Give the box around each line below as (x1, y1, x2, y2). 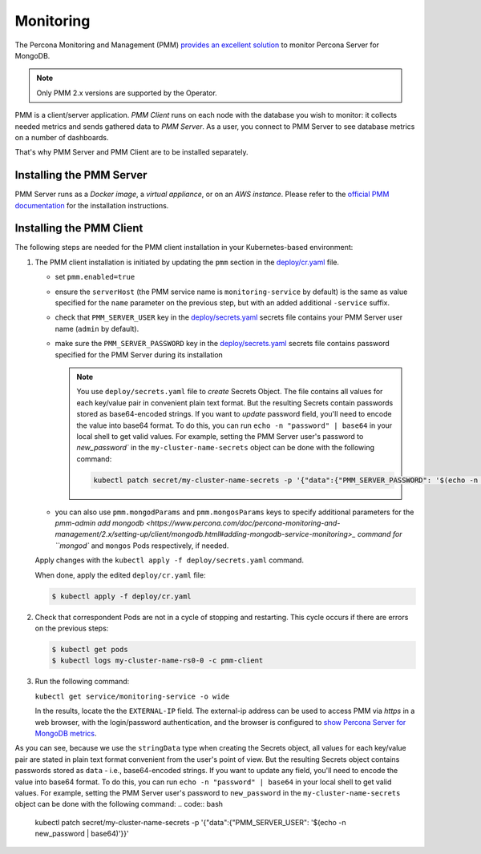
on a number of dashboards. (14, 132, 109, 142)
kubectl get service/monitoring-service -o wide (34, 691, 230, 701)
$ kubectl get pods (51, 645, 128, 654)
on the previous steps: (34, 623, 109, 633)
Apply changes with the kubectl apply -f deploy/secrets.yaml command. (34, 555, 305, 565)
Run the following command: (34, 677, 130, 687)
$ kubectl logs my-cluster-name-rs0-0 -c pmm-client (51, 656, 264, 665)
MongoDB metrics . (34, 728, 97, 738)
